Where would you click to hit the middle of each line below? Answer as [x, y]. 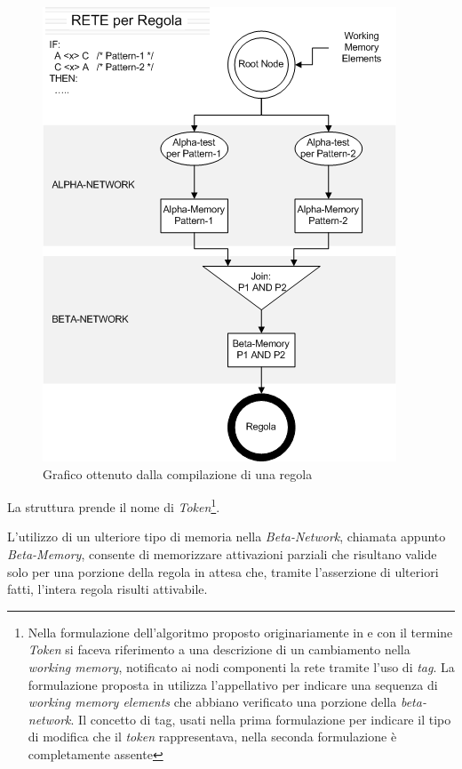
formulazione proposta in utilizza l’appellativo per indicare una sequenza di [233, 684]
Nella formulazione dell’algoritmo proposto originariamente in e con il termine [240, 632]
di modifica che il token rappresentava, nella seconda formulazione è [212, 737]
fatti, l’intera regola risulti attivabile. [108, 589]
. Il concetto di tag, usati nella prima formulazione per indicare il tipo [261, 719]
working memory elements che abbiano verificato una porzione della [212, 702]
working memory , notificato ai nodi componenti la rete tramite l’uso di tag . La [241, 667]
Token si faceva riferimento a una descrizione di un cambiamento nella [219, 649]
